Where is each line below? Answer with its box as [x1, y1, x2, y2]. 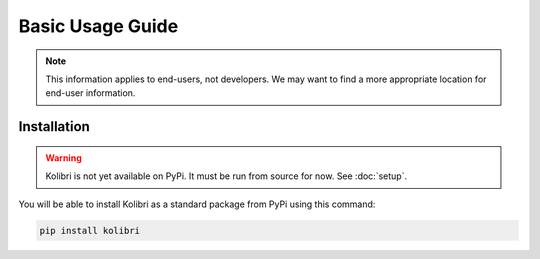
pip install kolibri [39, 225, 140, 236]
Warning [45, 151, 82, 164]
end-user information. [45, 87, 136, 99]
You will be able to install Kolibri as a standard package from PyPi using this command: [18, 198, 376, 210]
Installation [18, 118, 90, 135]
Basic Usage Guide [18, 15, 179, 37]
